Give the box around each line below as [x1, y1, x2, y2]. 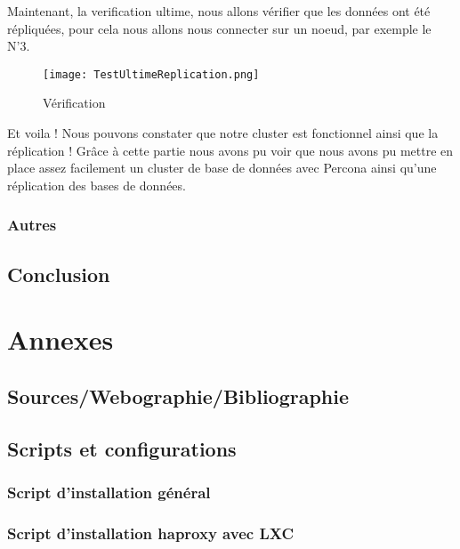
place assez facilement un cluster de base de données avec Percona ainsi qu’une [7, 158, 437, 177]
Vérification [43, 93, 106, 112]
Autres [7, 214, 57, 236]
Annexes [7, 321, 114, 358]
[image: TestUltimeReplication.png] [43, 68, 260, 81]
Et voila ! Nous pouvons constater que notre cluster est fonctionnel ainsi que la [7, 124, 439, 142]
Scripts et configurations [7, 434, 237, 462]
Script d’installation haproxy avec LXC [7, 521, 294, 544]
